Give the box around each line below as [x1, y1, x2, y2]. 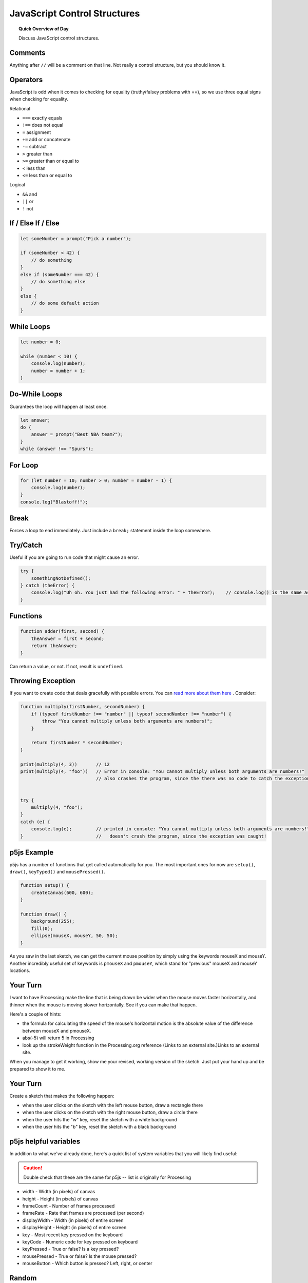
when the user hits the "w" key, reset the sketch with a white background [22, 1116, 177, 1122]
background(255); [31, 919, 75, 924]
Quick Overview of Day [18, 26, 69, 32]
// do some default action [31, 300, 100, 306]
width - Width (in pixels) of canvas [22, 1189, 95, 1195]
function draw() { [20, 911, 67, 917]
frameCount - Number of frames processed [22, 1203, 115, 1209]
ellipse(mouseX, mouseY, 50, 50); [31, 933, 118, 939]
